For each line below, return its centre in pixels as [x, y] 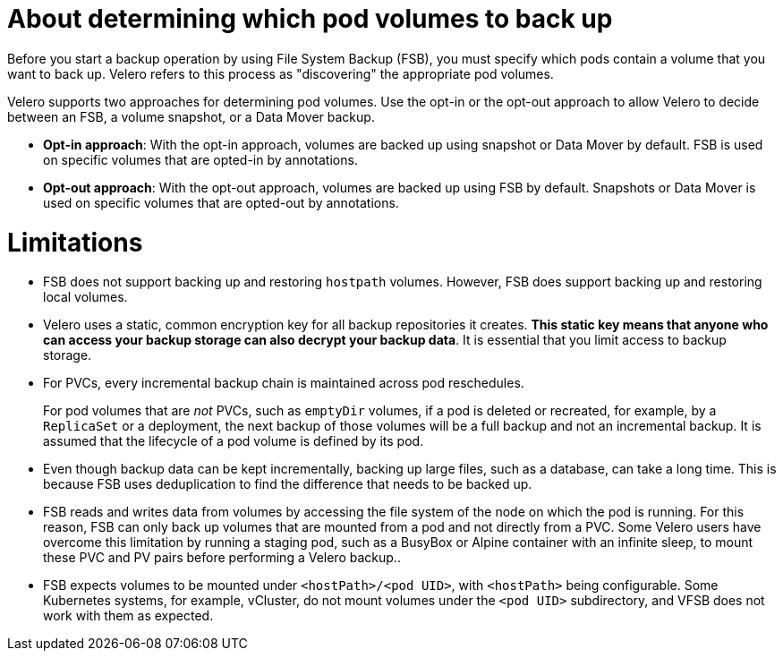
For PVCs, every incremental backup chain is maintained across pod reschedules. [284, 383]
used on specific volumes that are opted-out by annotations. [221, 202]
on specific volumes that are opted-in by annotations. [200, 159]
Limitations [75, 242]
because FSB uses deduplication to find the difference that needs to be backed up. [288, 484]
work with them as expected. [128, 616]
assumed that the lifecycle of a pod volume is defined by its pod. [234, 441]
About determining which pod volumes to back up [310, 19]
